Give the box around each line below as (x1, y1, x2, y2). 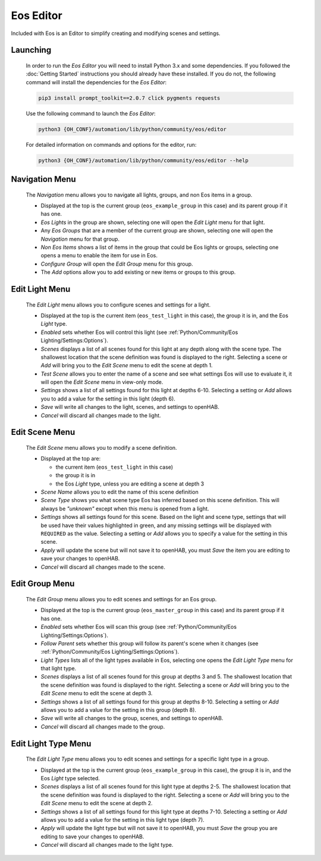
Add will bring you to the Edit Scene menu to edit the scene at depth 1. (40, 362, 213, 369)
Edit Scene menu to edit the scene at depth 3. (40, 690, 153, 697)
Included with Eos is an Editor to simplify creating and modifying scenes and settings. (11, 30, 221, 37)
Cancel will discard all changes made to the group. (40, 723, 165, 730)
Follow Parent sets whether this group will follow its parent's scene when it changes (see (40, 639, 259, 647)
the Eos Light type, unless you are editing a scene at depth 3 (55, 480, 204, 487)
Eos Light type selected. (40, 774, 100, 781)
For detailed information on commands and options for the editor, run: (26, 141, 197, 148)
